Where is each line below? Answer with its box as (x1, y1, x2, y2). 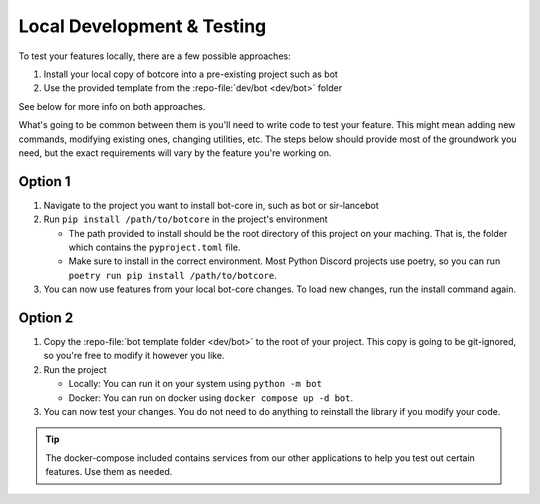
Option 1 (18, 173, 71, 190)
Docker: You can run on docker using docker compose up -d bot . (68, 391, 354, 404)
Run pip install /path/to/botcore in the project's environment (43, 213, 329, 225)
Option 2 (18, 309, 74, 326)
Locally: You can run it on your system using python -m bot (68, 378, 322, 390)
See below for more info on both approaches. (18, 100, 206, 112)
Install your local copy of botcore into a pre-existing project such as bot (43, 68, 339, 80)
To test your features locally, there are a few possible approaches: (18, 50, 291, 62)
